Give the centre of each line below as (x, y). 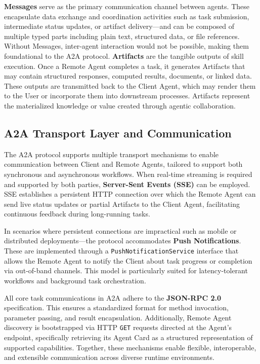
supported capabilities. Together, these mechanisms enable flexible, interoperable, (130, 347)
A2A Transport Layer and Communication (118, 133)
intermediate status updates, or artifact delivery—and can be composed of (119, 26)
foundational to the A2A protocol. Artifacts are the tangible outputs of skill (124, 56)
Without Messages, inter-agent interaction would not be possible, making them (126, 46)
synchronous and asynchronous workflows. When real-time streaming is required (128, 174)
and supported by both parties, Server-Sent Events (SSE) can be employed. (127, 184)
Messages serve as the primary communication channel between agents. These (127, 6)
